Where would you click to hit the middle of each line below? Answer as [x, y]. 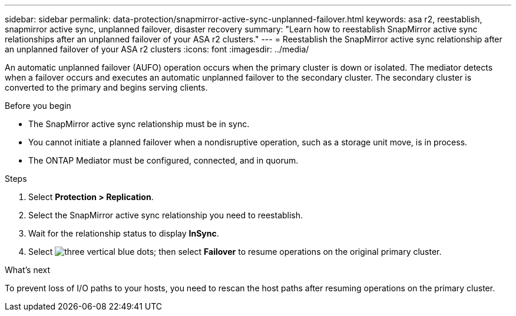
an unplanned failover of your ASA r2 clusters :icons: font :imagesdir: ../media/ [157, 49]
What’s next [28, 270]
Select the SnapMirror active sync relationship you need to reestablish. [166, 215]
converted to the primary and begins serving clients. [106, 87]
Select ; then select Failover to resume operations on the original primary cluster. [235, 252]
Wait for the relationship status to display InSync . [124, 233]
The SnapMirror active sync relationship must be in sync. [139, 124]
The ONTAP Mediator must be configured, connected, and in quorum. [163, 160]
